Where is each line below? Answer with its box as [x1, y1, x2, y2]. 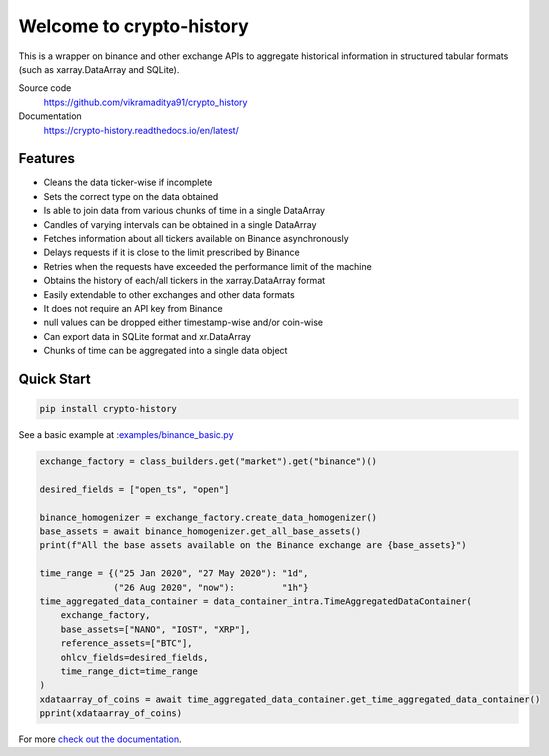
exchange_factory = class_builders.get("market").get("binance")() [39, 456, 378, 467]
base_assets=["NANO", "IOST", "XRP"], [60, 623, 251, 635]
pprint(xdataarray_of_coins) [39, 708, 183, 719]
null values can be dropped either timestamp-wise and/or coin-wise [43, 316, 324, 329]
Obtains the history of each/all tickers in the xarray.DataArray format [43, 275, 326, 287]
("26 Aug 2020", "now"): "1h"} [113, 581, 309, 593]
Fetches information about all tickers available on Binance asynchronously [43, 232, 349, 244]
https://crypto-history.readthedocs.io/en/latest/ [43, 124, 239, 136]
